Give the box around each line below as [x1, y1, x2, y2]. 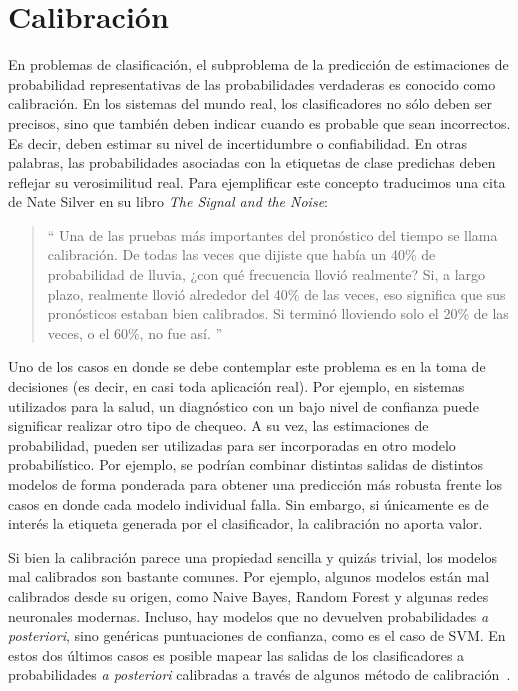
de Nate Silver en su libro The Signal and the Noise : [8, 191, 328, 212]
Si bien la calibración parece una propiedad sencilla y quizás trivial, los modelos [8, 546, 497, 567]
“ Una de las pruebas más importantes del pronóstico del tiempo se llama [47, 224, 498, 245]
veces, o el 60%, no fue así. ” [47, 322, 223, 343]
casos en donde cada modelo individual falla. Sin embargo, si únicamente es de [8, 493, 489, 514]
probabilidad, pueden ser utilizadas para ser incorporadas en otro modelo [8, 434, 456, 455]
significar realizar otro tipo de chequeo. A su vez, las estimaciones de [8, 415, 429, 436]
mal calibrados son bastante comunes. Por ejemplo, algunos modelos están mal [8, 566, 490, 587]
